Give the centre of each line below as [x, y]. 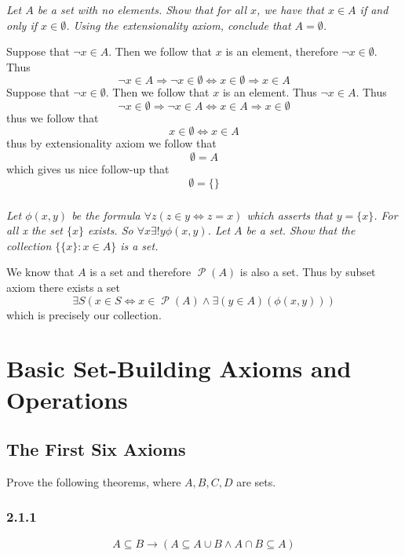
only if [22, 25]
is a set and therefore [140, 272]
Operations [67, 399]
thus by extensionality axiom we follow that [111, 143]
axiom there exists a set [63, 287]
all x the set [35, 230]
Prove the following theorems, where [94, 481]
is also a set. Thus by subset [308, 272]
